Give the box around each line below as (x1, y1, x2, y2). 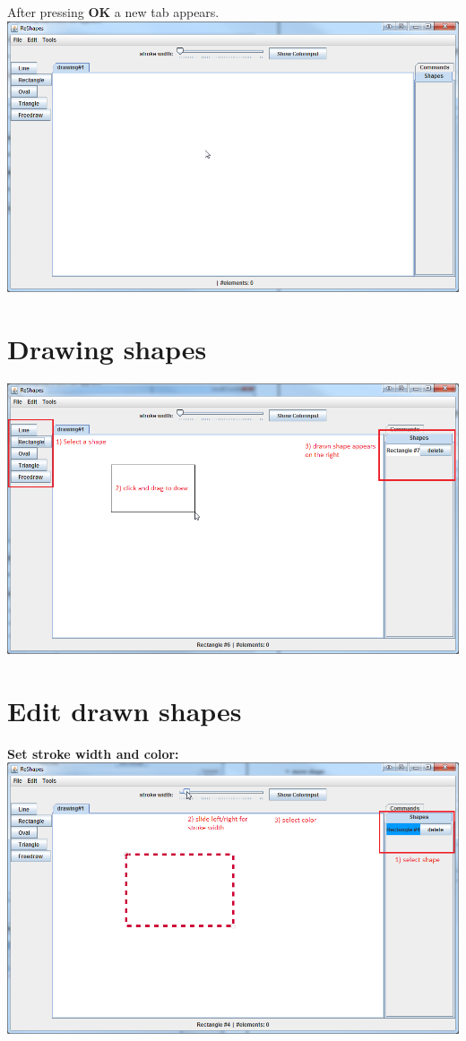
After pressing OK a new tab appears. (7, 3, 220, 21)
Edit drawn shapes (7, 692, 242, 728)
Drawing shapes (7, 330, 207, 366)
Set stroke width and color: (7, 744, 179, 762)
